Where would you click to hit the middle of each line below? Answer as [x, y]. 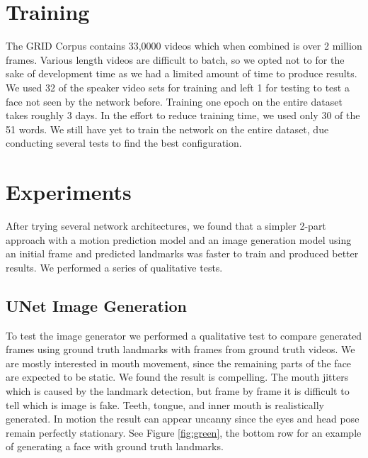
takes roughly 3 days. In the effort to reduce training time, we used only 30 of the [183, 115]
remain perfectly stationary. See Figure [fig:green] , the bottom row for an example [184, 432]
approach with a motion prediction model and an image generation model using [179, 239]
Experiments [69, 192]
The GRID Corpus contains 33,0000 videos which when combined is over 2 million [184, 46]
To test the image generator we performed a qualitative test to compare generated [184, 335]
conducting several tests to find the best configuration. [124, 143]
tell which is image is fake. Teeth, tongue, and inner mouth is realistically [165, 404]
